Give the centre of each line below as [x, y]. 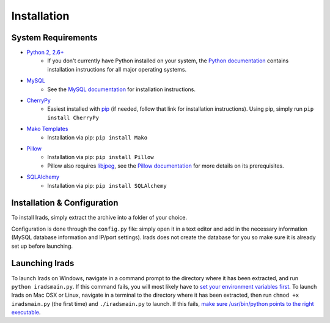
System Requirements [54, 38]
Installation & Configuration [65, 203]
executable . [26, 313]
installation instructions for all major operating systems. [117, 69]
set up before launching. [42, 246]
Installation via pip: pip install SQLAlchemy [107, 185]
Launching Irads [43, 263]
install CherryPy [73, 117]
